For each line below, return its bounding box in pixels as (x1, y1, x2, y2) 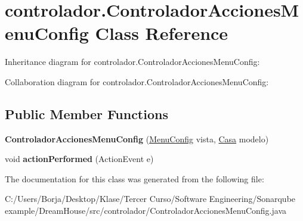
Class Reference (95, 21, 228, 45)
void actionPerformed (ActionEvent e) (5, 152, 154, 165)
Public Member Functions (5, 104, 168, 123)
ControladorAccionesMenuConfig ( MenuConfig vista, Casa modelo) (5, 132, 269, 145)
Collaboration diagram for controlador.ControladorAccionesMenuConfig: (5, 75, 269, 88)
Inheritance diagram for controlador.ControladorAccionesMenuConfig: (5, 55, 260, 68)
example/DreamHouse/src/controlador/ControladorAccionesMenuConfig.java (5, 204, 287, 217)
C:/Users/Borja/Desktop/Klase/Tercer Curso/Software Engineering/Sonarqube (5, 192, 296, 205)
